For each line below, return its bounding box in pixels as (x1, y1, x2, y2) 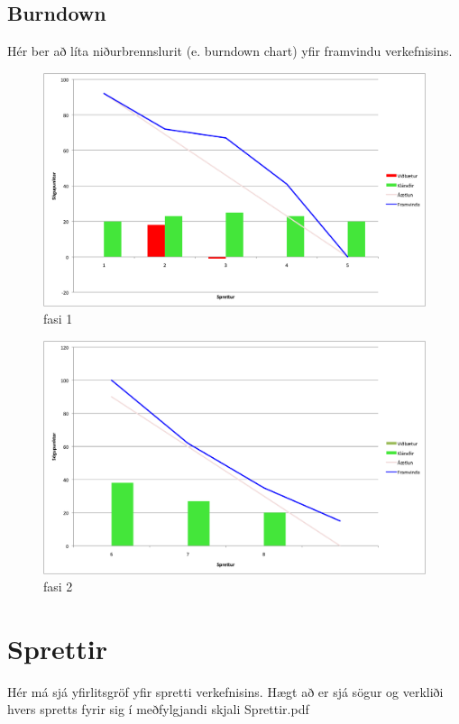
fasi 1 (43, 309, 73, 328)
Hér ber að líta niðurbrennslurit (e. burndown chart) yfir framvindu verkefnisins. (7, 41, 453, 60)
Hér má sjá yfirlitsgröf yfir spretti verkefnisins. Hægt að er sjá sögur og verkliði (7, 682, 444, 701)
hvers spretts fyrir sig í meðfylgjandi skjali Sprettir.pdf (7, 700, 309, 719)
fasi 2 (43, 577, 73, 596)
